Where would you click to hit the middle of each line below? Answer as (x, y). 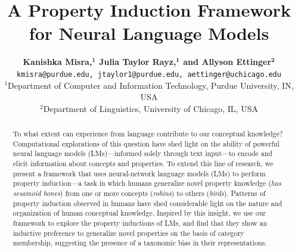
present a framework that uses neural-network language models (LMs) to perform (139, 173)
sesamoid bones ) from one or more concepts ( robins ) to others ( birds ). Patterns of (139, 193)
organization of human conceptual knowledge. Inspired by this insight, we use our (139, 213)
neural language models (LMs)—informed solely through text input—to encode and (142, 153)
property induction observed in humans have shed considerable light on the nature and (148, 203)
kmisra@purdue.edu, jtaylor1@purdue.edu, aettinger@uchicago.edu (149, 74)
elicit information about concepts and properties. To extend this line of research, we (143, 164)
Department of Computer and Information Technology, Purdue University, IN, (151, 85)
